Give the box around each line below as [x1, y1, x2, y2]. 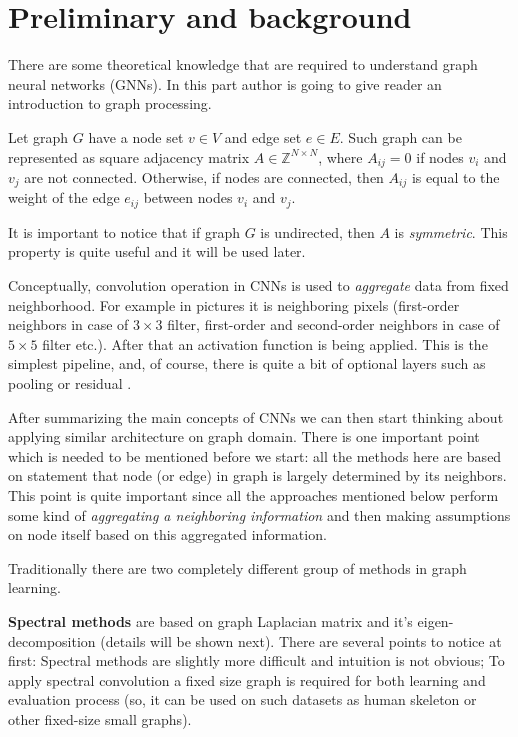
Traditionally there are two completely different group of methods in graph [8, 557, 467, 578]
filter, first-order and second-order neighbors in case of [167, 314, 500, 335]
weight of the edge [8, 187, 120, 208]
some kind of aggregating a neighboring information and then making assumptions [8, 504, 511, 525]
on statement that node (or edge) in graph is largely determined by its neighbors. [8, 465, 507, 486]
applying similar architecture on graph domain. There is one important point [8, 426, 480, 447]
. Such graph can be [339, 126, 462, 147]
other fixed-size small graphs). [8, 708, 192, 729]
